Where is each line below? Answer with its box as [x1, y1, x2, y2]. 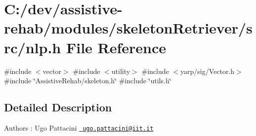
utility [111, 66, 130, 76]
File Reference [66, 37, 167, 57]
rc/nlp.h [4, 37, 61, 57]
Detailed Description [4, 100, 112, 115]
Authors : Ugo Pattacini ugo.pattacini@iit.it [4, 122, 154, 133]
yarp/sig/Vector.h [180, 66, 235, 76]
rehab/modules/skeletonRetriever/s [4, 18, 253, 38]
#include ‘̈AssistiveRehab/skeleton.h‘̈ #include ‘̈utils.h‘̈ [4, 75, 171, 86]
